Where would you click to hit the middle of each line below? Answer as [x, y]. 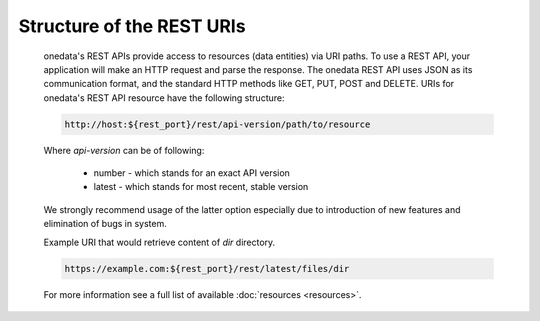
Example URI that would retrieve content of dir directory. [159, 242]
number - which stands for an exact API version [191, 173]
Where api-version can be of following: [124, 150]
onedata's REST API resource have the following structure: [164, 97]
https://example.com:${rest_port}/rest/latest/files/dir [207, 268]
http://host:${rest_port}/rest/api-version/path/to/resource [217, 124]
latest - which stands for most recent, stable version [201, 187]
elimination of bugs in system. [105, 224]
